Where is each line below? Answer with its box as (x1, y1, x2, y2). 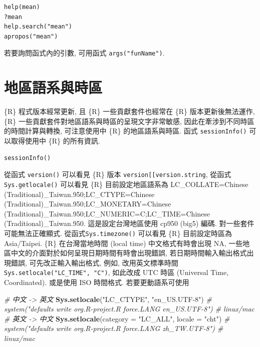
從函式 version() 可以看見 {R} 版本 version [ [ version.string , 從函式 (4, 169, 231, 179)
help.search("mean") (4, 23, 73, 30)
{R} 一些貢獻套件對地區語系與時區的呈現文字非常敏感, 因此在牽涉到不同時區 (4, 115, 254, 126)
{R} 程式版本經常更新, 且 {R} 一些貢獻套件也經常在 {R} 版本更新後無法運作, (4, 106, 255, 116)
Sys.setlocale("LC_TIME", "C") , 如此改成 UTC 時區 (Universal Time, (4, 267, 229, 277)
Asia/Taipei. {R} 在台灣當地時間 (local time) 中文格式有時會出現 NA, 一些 (4, 237, 243, 248)
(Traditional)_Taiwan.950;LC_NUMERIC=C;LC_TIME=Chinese (4, 208, 210, 218)
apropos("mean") (4, 32, 58, 40)
